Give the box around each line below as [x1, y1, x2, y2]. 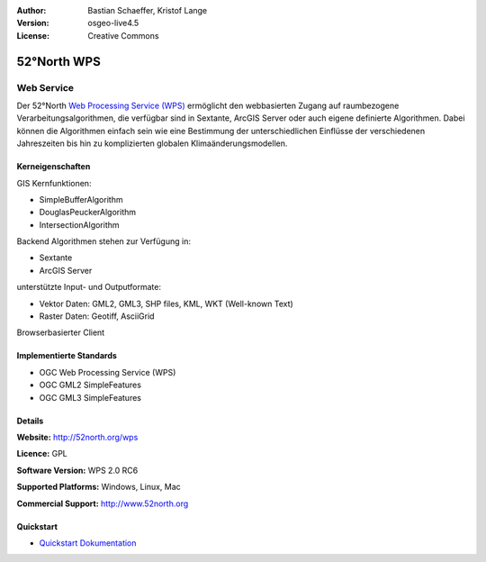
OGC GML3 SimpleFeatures [39, 392, 141, 403]
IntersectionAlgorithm [39, 219, 121, 230]
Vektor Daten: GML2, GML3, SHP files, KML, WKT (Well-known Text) [39, 298, 294, 309]
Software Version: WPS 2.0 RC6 [16, 465, 139, 476]
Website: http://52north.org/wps [16, 431, 139, 442]
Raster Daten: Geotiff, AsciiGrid [39, 311, 155, 322]
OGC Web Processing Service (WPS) [39, 367, 176, 377]
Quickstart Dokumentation [39, 537, 137, 548]
